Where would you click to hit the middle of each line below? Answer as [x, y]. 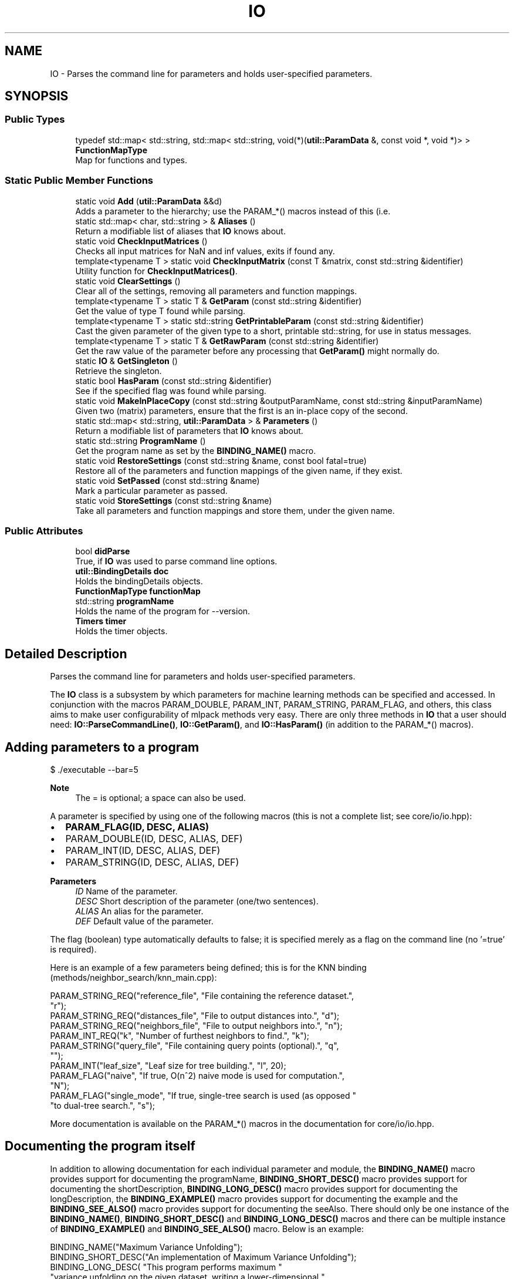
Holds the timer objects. [121, 631]
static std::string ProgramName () [141, 440]
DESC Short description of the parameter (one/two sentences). [197, 901]
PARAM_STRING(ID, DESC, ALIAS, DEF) [152, 862]
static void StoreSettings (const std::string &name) [174, 500]
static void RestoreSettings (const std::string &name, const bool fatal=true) [221, 460]
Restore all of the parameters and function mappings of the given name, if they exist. [239, 470]
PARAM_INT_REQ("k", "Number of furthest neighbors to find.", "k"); [180, 1036]
